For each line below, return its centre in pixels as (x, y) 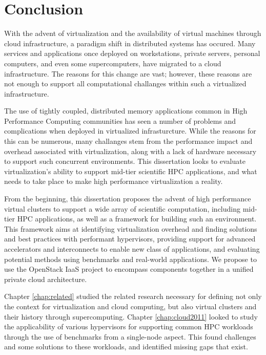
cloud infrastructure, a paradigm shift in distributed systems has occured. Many (130, 43)
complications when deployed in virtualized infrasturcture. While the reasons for (130, 131)
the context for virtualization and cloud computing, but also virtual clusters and (130, 306)
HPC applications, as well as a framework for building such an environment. (137, 219)
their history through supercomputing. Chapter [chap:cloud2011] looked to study (131, 316)
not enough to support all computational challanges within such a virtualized (125, 83)
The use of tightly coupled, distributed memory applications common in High (126, 111)
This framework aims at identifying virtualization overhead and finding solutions (131, 228)
